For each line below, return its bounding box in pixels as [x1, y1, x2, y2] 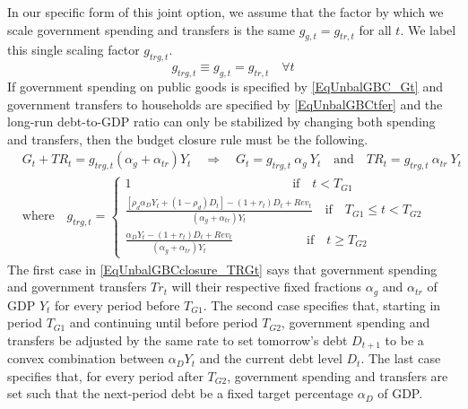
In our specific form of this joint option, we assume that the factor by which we [7, 3, 444, 21]
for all [359, 20, 392, 39]
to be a [385, 330, 424, 349]
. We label [400, 20, 456, 39]
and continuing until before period [69, 313, 258, 332]
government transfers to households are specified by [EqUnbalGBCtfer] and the [7, 94, 443, 113]
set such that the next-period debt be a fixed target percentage [7, 384, 354, 403]
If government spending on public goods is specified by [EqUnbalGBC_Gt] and [7, 76, 443, 95]
